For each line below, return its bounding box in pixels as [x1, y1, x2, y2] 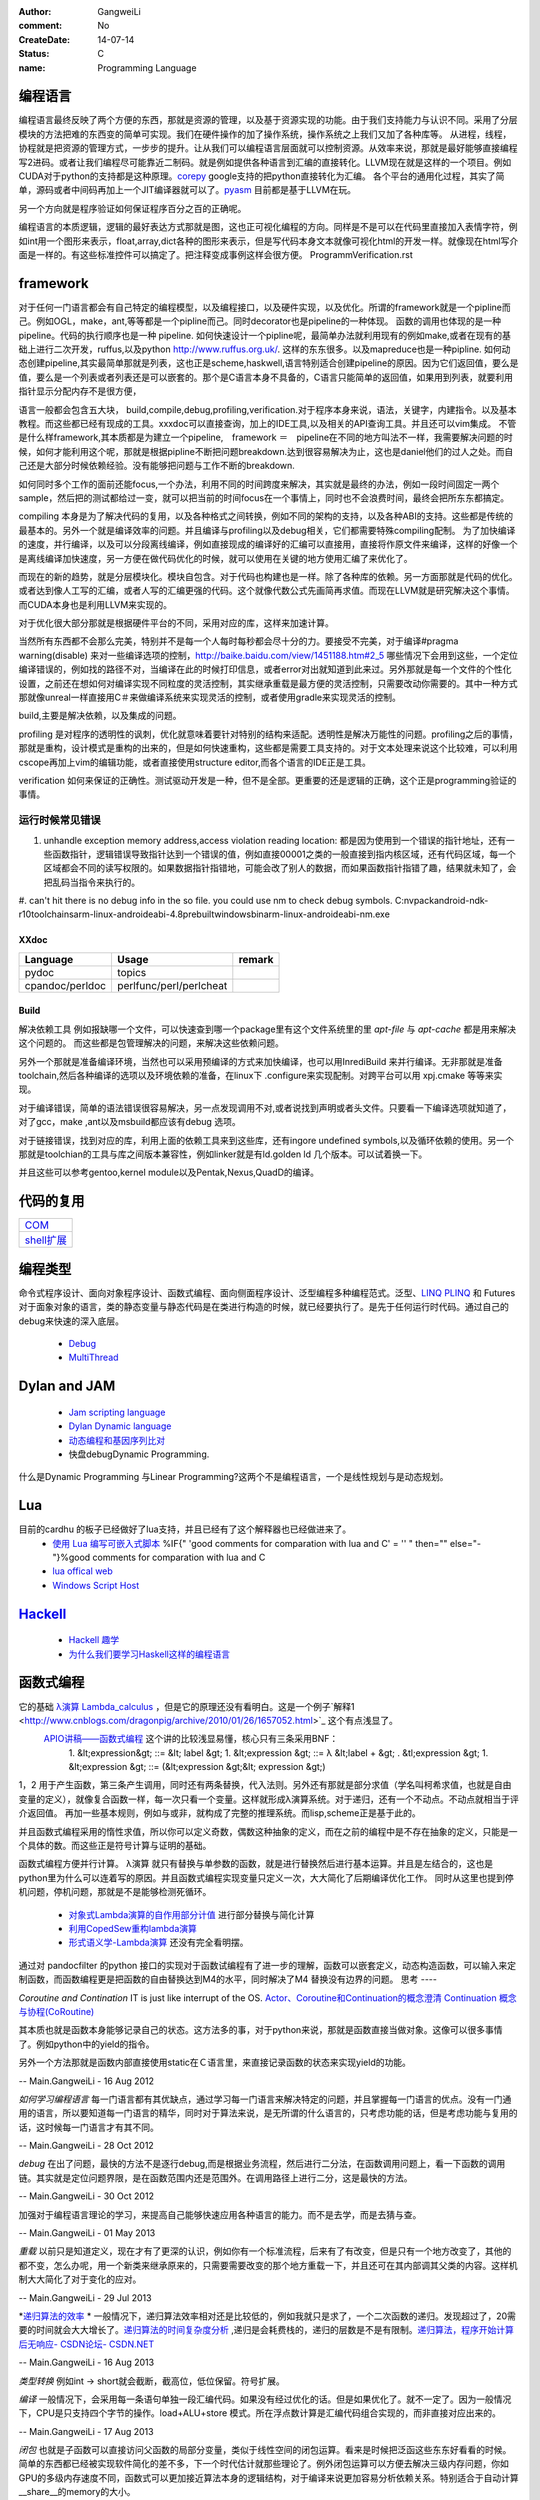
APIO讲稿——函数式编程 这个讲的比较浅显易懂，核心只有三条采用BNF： [43, 1733, 339, 1745]
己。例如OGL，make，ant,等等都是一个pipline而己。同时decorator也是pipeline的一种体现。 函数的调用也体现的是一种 [18, 315, 502, 327]
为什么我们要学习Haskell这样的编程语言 [68, 1648, 230, 1660]
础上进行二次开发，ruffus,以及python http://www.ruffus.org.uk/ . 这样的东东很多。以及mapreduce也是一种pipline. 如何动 [18, 343, 511, 355]
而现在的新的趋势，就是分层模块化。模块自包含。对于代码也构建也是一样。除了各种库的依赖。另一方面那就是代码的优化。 [18, 570, 518, 582]
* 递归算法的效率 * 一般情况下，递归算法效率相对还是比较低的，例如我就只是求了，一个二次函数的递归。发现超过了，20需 [18, 2310, 517, 2322]
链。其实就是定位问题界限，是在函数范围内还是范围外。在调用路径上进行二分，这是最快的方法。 [18, 2171, 413, 2184]
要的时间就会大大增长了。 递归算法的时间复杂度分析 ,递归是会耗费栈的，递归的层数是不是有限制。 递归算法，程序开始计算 [18, 2324, 514, 2336]
